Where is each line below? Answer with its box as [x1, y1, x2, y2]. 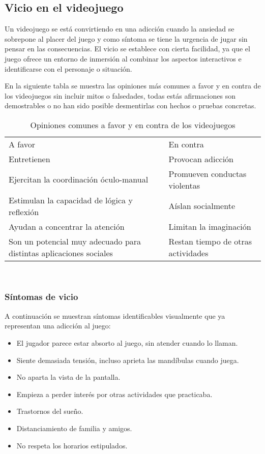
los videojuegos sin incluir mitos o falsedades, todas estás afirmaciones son [5, 90, 235, 101]
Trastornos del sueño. [16, 406, 83, 416]
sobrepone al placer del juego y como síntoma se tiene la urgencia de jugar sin [5, 33, 248, 44]
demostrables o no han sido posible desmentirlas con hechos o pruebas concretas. [5, 100, 256, 111]
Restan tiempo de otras [168, 235, 252, 247]
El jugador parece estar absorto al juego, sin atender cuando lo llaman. [16, 337, 238, 348]
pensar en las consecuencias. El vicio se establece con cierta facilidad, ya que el [5, 43, 250, 54]
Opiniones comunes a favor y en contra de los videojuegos [30, 118, 235, 131]
